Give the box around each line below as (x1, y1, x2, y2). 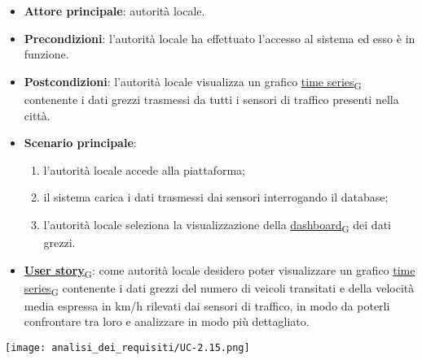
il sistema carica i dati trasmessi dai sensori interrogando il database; (43, 189, 389, 206)
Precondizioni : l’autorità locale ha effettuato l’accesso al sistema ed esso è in (24, 29, 415, 46)
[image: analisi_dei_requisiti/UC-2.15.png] (5, 342, 250, 354)
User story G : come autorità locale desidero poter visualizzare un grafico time (24, 261, 415, 280)
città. (24, 106, 51, 124)
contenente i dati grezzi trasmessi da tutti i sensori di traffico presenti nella (24, 90, 399, 107)
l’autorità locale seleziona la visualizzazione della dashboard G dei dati (43, 215, 391, 235)
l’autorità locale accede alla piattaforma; (43, 161, 246, 178)
